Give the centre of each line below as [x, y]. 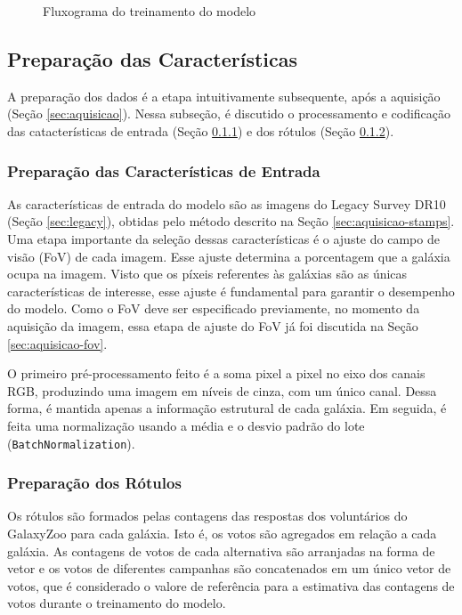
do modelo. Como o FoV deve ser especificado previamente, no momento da [214, 308]
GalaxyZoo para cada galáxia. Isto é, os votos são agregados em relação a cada [222, 533]
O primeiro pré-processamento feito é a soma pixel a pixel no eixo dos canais [216, 373]
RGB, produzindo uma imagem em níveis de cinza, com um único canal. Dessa [222, 390]
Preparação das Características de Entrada [164, 170]
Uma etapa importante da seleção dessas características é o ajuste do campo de [223, 238]
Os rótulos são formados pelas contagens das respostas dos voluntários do [207, 516]
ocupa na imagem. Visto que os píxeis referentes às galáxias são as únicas [207, 274]
